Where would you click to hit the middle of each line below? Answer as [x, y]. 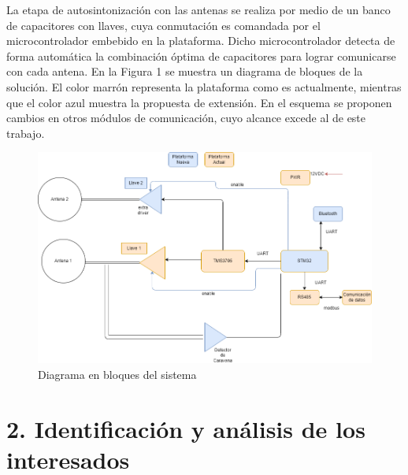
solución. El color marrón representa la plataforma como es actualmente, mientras [204, 86]
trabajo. [26, 133]
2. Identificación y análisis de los [186, 428]
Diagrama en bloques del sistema [117, 374]
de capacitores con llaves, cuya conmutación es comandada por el [163, 25]
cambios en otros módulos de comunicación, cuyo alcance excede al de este [186, 118]
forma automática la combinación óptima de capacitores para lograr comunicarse [201, 56]
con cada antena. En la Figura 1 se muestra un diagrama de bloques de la [185, 71]
